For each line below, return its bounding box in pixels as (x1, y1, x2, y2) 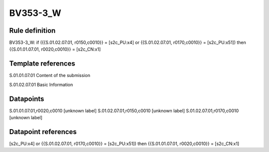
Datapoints (9, 94, 44, 103)
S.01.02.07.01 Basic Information (9, 81, 73, 87)
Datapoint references (9, 127, 77, 136)
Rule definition (9, 26, 56, 35)
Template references (9, 60, 76, 68)
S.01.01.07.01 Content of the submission (9, 73, 91, 78)
